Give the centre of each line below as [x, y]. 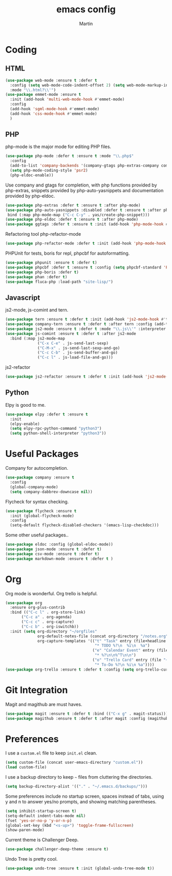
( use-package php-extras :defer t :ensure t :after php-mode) [73, 205]
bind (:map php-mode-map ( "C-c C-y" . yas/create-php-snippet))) [79, 215]
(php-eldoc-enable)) [32, 175]
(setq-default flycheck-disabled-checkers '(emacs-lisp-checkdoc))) [84, 525]
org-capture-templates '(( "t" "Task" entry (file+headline [102, 641]
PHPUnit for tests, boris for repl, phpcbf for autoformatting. [68, 253]
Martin [86, 24]
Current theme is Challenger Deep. [42, 840]
